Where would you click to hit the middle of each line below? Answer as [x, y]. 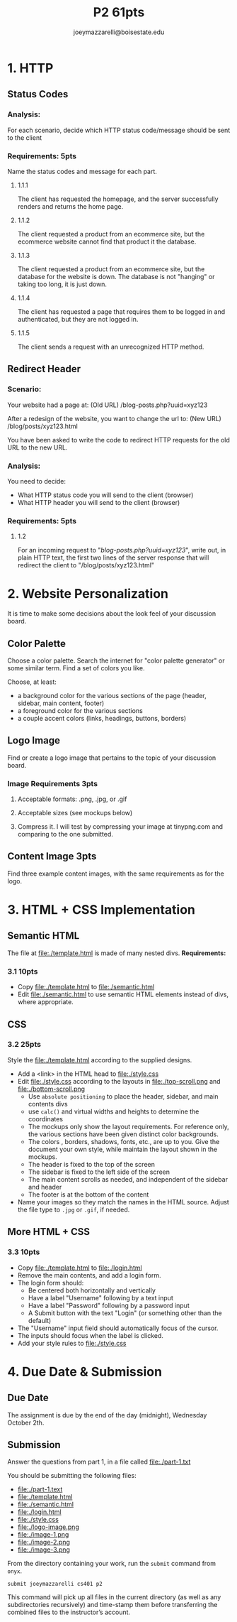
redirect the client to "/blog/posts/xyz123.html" [86, 565]
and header [45, 1187]
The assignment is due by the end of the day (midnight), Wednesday [107, 1415]
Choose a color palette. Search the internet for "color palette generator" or [116, 660]
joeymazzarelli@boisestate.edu [119, 32]
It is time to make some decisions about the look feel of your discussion [112, 614]
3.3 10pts [24, 1252]
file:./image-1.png [43, 1535]
